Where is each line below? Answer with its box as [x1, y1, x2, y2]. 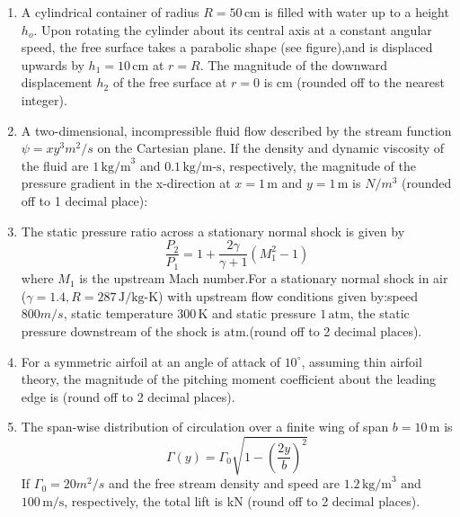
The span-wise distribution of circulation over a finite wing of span [21, 417, 389, 436]
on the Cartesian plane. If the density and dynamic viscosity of [97, 138, 445, 157]
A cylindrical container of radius [21, 3, 199, 21]
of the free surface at [112, 73, 227, 92]
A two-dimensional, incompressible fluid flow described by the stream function [21, 120, 452, 139]
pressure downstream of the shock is [21, 321, 220, 340]
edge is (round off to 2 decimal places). [21, 387, 235, 406]
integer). [21, 90, 67, 109]
